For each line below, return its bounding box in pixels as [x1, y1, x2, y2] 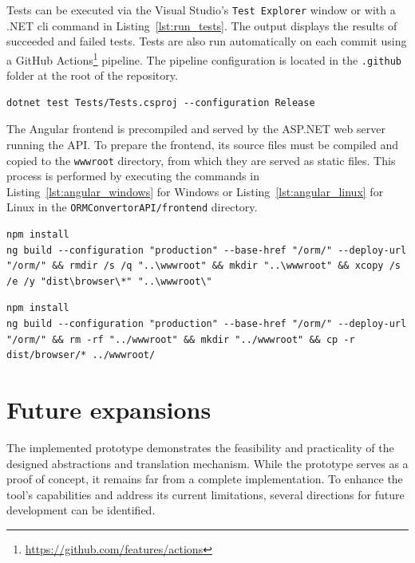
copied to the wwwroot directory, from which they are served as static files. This [6, 152, 396, 168]
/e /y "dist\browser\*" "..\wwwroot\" [6, 275, 212, 287]
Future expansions [6, 392, 211, 425]
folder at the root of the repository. [6, 67, 178, 84]
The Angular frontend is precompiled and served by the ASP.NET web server [6, 120, 385, 137]
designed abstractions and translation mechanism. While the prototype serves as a [6, 455, 409, 471]
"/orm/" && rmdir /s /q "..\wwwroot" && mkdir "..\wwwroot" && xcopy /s [6, 260, 401, 272]
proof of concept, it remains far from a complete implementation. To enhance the [6, 470, 403, 487]
